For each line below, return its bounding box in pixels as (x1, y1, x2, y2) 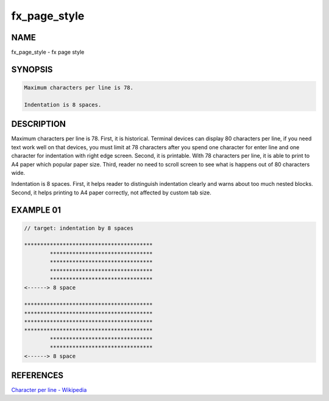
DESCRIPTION (11, 119, 66, 129)
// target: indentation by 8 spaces (24, 224, 134, 232)
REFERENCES (11, 370, 64, 380)
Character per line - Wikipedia (11, 386, 87, 394)
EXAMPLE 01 (11, 205, 61, 215)
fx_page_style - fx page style (11, 49, 85, 56)
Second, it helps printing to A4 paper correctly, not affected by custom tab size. (11, 189, 211, 196)
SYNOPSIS (11, 64, 53, 74)
